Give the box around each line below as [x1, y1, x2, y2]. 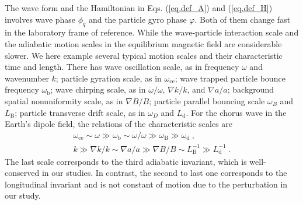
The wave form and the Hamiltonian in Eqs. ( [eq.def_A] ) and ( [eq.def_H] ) [5, 2, 273, 13]
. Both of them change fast [194, 13, 291, 25]
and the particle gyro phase [88, 13, 187, 25]
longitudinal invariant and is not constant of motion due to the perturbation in [5, 178, 288, 190]
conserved [5, 167, 40, 179]
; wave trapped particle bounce [175, 72, 285, 84]
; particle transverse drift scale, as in [15, 106, 145, 118]
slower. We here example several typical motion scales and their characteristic [5, 49, 283, 61]
